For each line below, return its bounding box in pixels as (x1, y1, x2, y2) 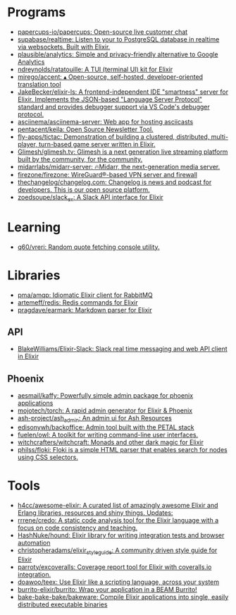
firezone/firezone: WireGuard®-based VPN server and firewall (17, 170, 197, 178)
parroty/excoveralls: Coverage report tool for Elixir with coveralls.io (17, 562, 212, 571)
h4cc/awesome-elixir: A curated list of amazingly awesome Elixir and (17, 501, 218, 509)
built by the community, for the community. (17, 154, 143, 163)
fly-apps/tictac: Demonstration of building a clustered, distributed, (17, 132, 210, 141)
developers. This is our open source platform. (17, 185, 150, 194)
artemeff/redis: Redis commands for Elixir (17, 298, 139, 307)
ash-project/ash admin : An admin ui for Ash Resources (17, 414, 173, 424)
